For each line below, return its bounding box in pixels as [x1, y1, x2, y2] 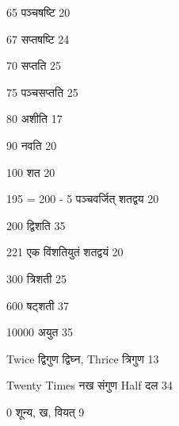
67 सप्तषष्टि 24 [6, 30, 70, 47]
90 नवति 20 [6, 136, 57, 153]
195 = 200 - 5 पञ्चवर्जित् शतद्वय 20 [6, 190, 159, 207]
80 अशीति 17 [6, 110, 63, 127]
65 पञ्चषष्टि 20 [6, 4, 70, 20]
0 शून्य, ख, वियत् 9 [6, 403, 85, 420]
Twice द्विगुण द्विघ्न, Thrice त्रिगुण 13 [6, 350, 159, 367]
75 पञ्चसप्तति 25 [6, 83, 78, 100]
